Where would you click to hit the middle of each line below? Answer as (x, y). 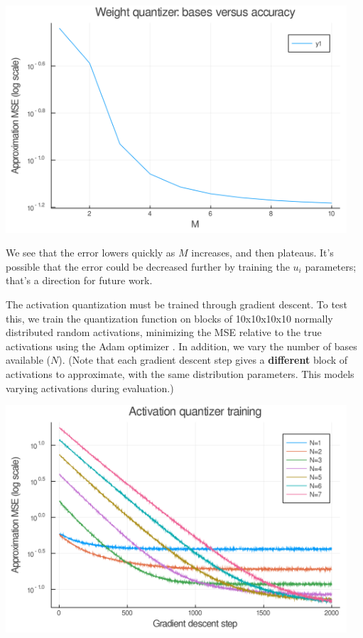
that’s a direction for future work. (79, 280)
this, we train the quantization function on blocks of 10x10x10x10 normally (169, 318)
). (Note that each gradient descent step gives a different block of (203, 360)
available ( (28, 360)
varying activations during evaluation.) (90, 388)
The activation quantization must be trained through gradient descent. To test (177, 304)
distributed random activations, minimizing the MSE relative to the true (164, 332)
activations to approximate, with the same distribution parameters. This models (180, 374)
